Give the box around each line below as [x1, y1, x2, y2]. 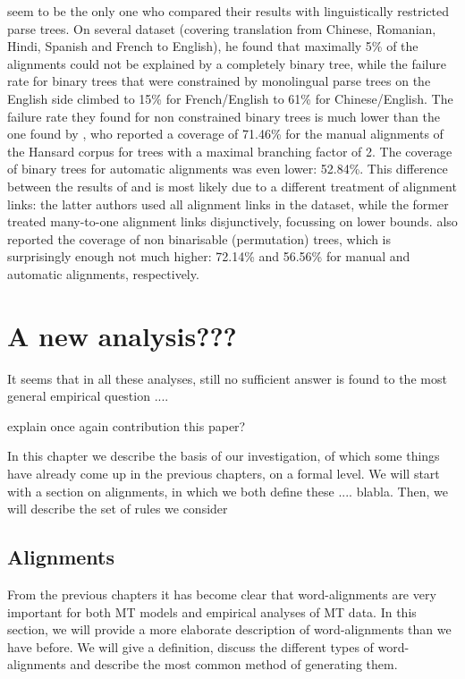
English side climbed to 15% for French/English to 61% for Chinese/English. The [7, 89, 453, 107]
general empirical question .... [7, 386, 169, 405]
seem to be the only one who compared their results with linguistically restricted [7, 2, 450, 20]
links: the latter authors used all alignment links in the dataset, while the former [7, 194, 449, 213]
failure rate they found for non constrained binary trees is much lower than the [7, 106, 440, 125]
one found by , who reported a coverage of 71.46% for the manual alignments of [7, 124, 444, 143]
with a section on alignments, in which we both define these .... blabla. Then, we [7, 481, 448, 500]
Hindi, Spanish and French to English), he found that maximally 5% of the [7, 37, 418, 55]
